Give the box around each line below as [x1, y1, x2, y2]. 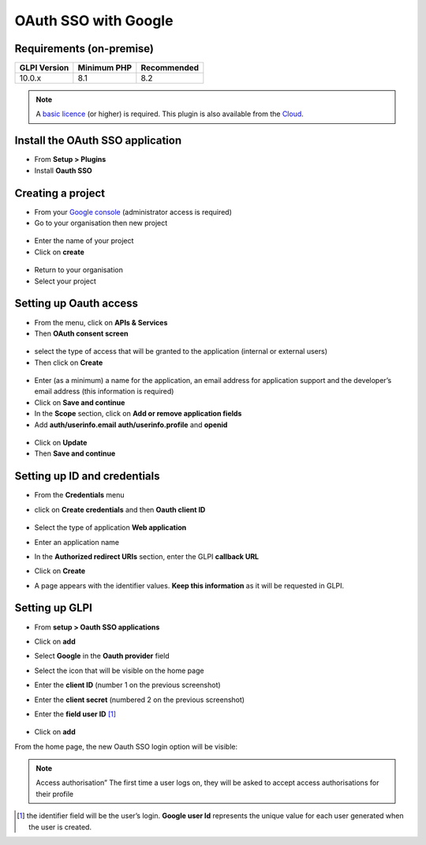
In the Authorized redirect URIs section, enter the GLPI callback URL [34, 551, 260, 561]
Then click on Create [34, 358, 103, 367]
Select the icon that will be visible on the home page [34, 666, 204, 675]
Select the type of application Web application [34, 523, 187, 532]
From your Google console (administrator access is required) [34, 207, 232, 216]
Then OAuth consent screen [34, 329, 129, 338]
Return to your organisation [34, 265, 124, 275]
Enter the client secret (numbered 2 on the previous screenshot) [34, 695, 245, 704]
